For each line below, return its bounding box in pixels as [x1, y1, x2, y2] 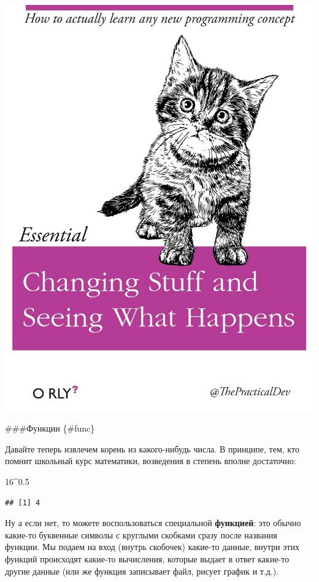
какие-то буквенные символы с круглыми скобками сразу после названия [5, 528, 277, 541]
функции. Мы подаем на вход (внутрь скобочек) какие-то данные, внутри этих [5, 540, 299, 553]
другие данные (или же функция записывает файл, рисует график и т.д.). [5, 564, 279, 577]
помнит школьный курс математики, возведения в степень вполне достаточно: [5, 454, 296, 467]
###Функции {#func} [5, 422, 95, 435]
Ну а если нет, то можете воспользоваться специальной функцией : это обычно [5, 516, 301, 529]
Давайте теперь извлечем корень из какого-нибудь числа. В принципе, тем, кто [5, 442, 299, 455]
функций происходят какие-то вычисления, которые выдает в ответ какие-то [5, 553, 290, 565]
